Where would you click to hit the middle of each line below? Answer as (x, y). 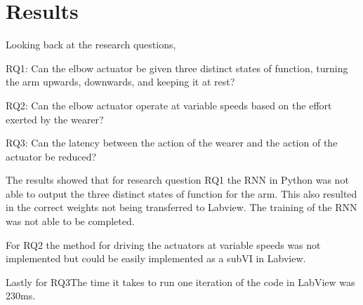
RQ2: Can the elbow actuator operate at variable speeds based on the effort (169, 105)
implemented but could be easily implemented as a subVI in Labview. (156, 258)
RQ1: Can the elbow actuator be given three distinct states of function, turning (177, 68)
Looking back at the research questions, (91, 45)
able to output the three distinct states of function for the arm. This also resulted (181, 193)
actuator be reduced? (51, 156)
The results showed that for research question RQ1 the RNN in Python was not (177, 180)
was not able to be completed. (70, 221)
